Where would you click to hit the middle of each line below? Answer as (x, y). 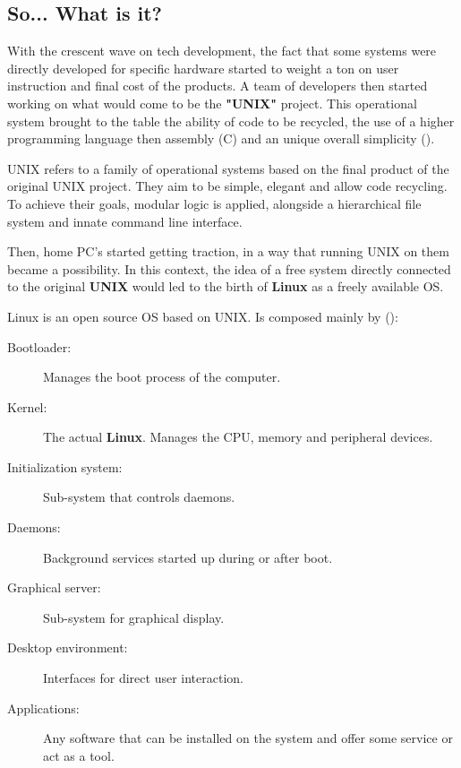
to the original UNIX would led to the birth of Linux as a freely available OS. (226, 286)
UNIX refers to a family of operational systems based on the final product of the (228, 168)
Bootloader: (39, 346)
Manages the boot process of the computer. (162, 377)
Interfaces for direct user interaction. (143, 678)
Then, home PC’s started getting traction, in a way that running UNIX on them (228, 251)
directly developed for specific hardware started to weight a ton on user (203, 68)
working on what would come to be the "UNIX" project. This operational (212, 103)
